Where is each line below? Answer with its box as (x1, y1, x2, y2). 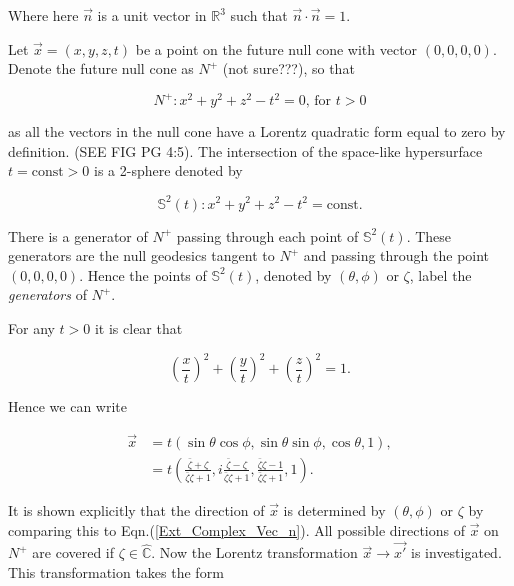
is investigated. (411, 542, 502, 563)
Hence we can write (8, 396, 127, 417)
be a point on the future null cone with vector (135, 38, 418, 59)
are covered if (32, 542, 115, 563)
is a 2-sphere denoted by (94, 160, 243, 181)
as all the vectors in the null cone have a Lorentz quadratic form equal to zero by (8, 121, 506, 142)
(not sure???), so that (222, 58, 355, 79)
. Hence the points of (79, 264, 207, 285)
